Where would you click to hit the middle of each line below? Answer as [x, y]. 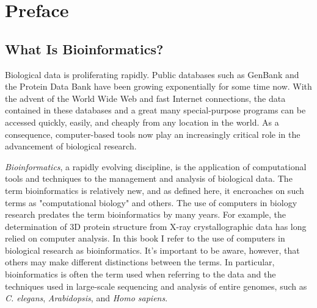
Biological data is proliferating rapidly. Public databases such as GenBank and [152, 74]
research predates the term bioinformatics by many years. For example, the [146, 214]
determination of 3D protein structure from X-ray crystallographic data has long [156, 226]
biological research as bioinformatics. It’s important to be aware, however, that [152, 250]
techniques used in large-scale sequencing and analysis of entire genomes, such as [156, 286]
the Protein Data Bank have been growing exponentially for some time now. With [158, 86]
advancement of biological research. [71, 146]
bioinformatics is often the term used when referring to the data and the [140, 274]
